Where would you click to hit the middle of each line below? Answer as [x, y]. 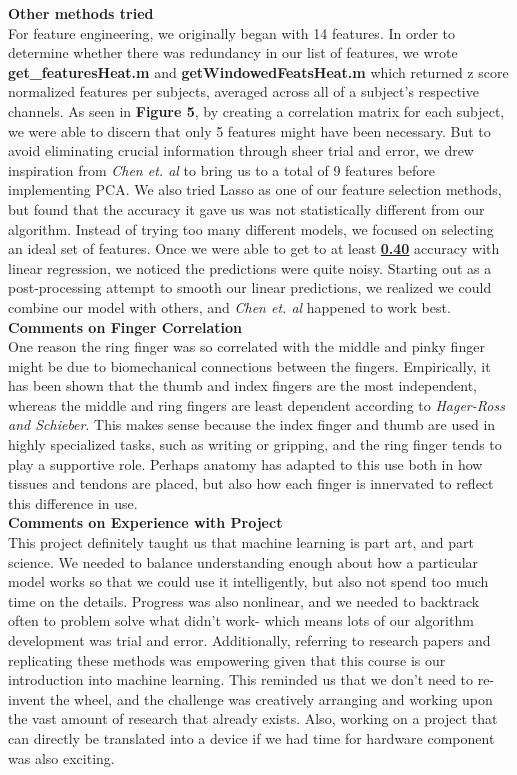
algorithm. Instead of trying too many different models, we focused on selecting [251, 228]
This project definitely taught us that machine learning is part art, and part [241, 542]
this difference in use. [73, 502]
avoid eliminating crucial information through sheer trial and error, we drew [241, 150]
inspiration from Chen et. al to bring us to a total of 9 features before [222, 169]
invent [27, 698]
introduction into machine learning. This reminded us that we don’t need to [241, 679]
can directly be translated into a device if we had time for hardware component [251, 737]
